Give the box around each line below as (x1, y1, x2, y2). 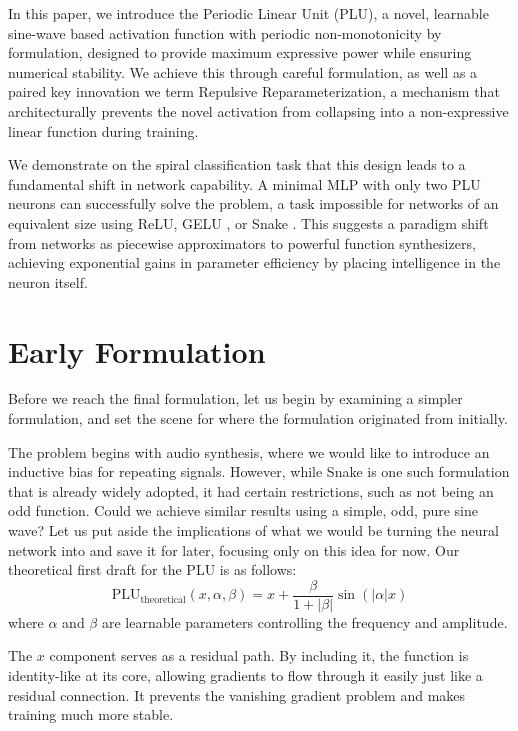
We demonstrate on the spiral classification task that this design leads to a (8, 154, 466, 175)
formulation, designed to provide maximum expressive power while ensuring (8, 42, 472, 63)
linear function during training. (8, 120, 199, 141)
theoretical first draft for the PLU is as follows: (8, 559, 297, 580)
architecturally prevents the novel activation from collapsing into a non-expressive (8, 100, 509, 121)
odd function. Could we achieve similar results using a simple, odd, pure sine (8, 500, 478, 521)
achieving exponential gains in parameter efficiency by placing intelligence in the (8, 252, 501, 273)
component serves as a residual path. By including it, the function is (49, 645, 469, 666)
